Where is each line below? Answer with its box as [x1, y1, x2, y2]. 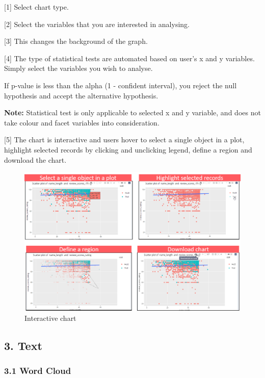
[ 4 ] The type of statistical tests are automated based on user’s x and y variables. [4, 53, 255, 63]
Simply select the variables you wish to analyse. [4, 63, 153, 73]
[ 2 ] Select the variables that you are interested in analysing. [4, 18, 190, 29]
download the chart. [4, 154, 67, 165]
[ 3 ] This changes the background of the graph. [4, 36, 148, 46]
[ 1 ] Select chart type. [4, 2, 69, 12]
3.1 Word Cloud [4, 364, 71, 377]
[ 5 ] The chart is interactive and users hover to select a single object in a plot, [4, 134, 245, 145]
